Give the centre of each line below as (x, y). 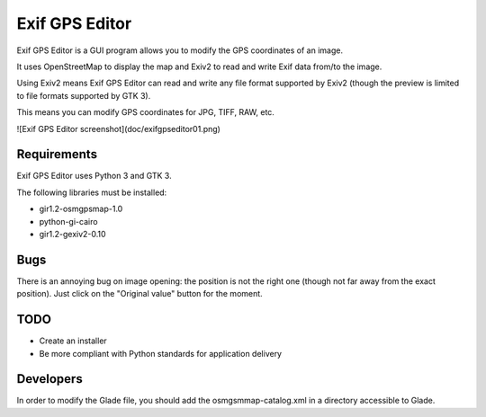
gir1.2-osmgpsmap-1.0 (81, 209)
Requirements (57, 154)
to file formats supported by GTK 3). (84, 95)
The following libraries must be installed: (92, 192)
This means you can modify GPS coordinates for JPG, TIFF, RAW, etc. (145, 112)
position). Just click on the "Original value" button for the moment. (139, 294)
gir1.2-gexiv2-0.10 (73, 234)
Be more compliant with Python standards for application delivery (161, 353)
